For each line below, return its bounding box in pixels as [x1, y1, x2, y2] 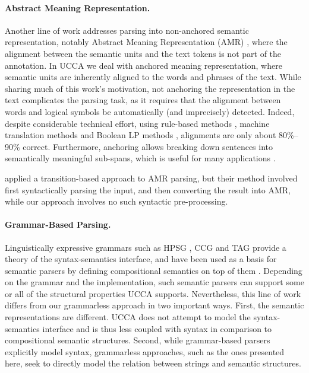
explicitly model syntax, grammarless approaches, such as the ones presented [5, 345, 285, 358]
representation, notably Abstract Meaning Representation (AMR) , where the [5, 36, 288, 48]
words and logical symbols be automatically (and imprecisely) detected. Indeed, [5, 105, 295, 117]
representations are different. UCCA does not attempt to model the [5, 311, 251, 323]
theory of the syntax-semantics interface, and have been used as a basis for [5, 253, 277, 265]
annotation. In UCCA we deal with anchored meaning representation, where [5, 59, 282, 71]
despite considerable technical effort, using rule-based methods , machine [5, 117, 270, 129]
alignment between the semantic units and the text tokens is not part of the [5, 47, 282, 59]
